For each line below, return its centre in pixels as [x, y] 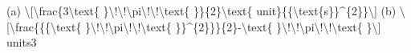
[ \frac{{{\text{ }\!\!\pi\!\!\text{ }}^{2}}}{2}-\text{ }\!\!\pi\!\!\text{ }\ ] [194, 26]
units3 [22, 42]
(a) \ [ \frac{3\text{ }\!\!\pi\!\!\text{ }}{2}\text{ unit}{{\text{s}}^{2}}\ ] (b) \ [206, 10]
